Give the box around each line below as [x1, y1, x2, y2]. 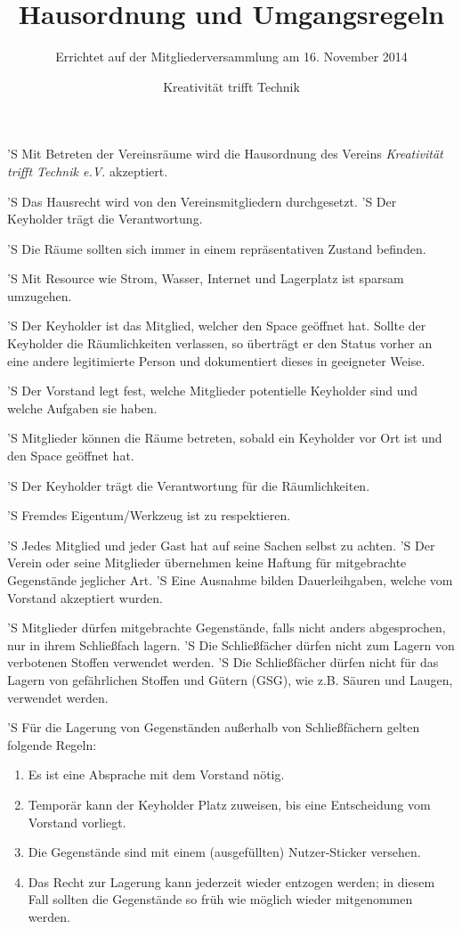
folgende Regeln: [7, 735, 97, 754]
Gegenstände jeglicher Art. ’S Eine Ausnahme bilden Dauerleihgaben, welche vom [7, 571, 453, 589]
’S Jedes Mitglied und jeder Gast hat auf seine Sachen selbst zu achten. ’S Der [7, 535, 435, 554]
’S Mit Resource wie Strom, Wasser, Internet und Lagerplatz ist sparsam [7, 269, 404, 288]
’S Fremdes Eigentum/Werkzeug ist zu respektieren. [7, 506, 291, 525]
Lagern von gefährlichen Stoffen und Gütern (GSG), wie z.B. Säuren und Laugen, [7, 670, 453, 689]
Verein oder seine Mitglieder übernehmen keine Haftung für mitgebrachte [7, 553, 407, 572]
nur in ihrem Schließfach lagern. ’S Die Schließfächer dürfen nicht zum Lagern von [7, 635, 455, 654]
